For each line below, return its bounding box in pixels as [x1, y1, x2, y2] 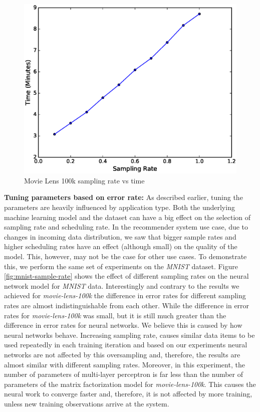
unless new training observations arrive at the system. [4, 398, 169, 408]
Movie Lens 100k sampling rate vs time [24, 175, 145, 185]
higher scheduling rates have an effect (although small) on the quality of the [4, 241, 237, 252]
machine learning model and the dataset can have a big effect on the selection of [4, 212, 251, 222]
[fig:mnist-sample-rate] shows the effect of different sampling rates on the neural [4, 271, 249, 281]
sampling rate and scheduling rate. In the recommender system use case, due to [4, 222, 248, 232]
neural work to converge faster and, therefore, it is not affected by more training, [4, 388, 252, 399]
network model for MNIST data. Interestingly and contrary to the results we [4, 280, 239, 291]
